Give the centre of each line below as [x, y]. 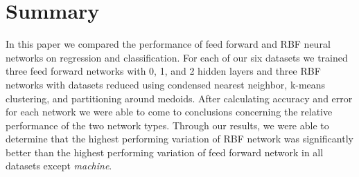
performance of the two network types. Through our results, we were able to [167, 125]
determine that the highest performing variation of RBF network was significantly [179, 139]
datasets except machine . [59, 166]
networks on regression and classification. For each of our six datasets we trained [177, 57]
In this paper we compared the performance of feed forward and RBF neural [168, 44]
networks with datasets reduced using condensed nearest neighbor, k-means [166, 84]
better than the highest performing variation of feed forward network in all [165, 152]
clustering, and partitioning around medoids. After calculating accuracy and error [179, 98]
